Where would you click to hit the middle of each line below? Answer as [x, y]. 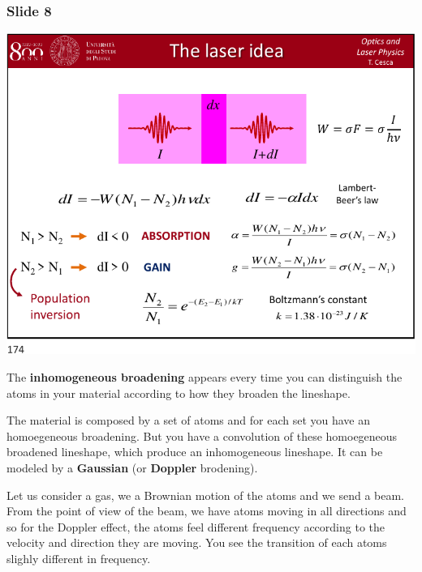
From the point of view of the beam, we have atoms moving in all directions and [207, 511]
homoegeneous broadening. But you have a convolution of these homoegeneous [202, 435]
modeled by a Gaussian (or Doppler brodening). [132, 468]
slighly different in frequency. [79, 558]
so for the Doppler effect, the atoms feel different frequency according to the [196, 526]
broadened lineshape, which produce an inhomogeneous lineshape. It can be [195, 452]
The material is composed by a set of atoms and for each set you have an [188, 420]
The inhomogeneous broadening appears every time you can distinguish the [205, 377]
